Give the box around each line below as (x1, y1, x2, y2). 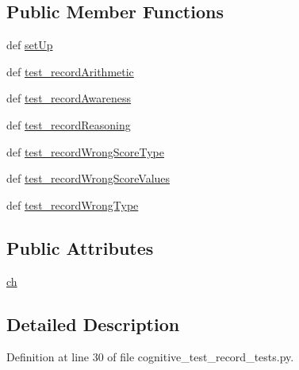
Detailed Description (6, 311, 180, 336)
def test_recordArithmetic (6, 63, 134, 79)
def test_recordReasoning (6, 116, 131, 133)
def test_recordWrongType (6, 196, 139, 213)
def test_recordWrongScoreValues (6, 170, 171, 187)
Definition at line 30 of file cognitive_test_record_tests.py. (6, 349, 294, 365)
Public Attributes (6, 235, 154, 260)
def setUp (6, 37, 53, 53)
